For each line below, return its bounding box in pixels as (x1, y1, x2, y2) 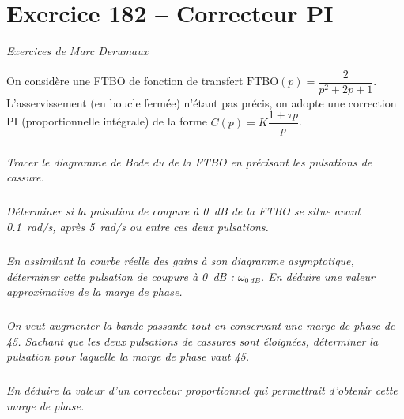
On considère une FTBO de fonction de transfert (6, 73, 244, 89)
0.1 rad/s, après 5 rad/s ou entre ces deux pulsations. (6, 218, 269, 234)
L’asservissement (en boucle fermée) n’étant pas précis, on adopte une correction (6, 94, 397, 110)
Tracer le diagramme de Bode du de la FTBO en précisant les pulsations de (6, 153, 372, 170)
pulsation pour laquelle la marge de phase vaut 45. (6, 348, 250, 365)
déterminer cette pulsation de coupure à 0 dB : (6, 267, 234, 284)
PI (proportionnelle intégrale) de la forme (6, 113, 207, 129)
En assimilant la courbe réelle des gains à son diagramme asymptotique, (6, 252, 354, 268)
